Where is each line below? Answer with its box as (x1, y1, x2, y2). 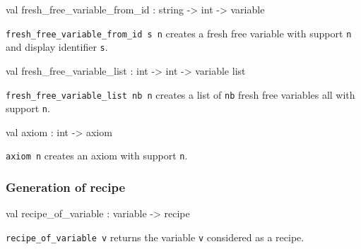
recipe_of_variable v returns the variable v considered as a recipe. (6, 229, 304, 244)
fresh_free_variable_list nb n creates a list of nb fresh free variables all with (6, 87, 355, 102)
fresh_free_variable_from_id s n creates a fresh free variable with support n (6, 25, 352, 40)
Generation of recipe (6, 178, 126, 195)
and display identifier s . (6, 40, 108, 54)
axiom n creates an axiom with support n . (6, 148, 188, 163)
